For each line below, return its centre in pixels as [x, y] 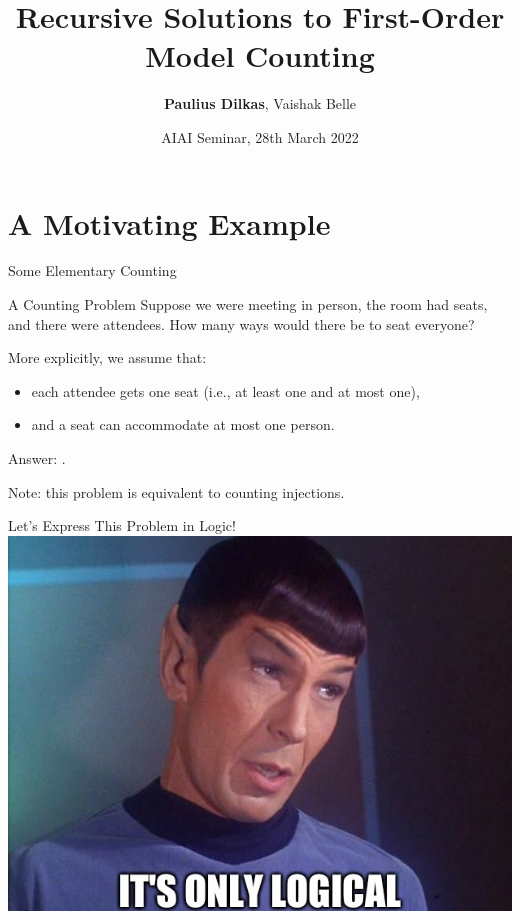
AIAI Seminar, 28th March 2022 [260, 136]
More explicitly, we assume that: [107, 357]
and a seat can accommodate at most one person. [183, 424]
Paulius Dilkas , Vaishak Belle [260, 103]
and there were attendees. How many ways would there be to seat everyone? [241, 323]
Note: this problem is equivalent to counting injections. [176, 491]
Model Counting [260, 55]
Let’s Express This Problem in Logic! [122, 525]
